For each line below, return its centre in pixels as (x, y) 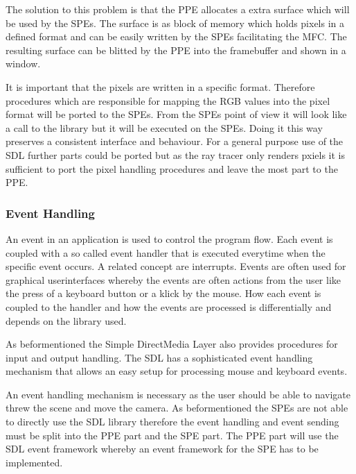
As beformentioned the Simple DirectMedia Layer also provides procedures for (172, 344)
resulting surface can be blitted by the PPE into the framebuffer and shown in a (176, 50)
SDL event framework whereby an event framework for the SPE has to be (162, 449)
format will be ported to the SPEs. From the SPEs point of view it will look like (176, 114)
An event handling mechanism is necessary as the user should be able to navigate (178, 394)
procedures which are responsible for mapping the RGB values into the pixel (168, 100)
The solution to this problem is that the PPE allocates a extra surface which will (178, 9)
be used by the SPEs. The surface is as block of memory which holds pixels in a (175, 23)
